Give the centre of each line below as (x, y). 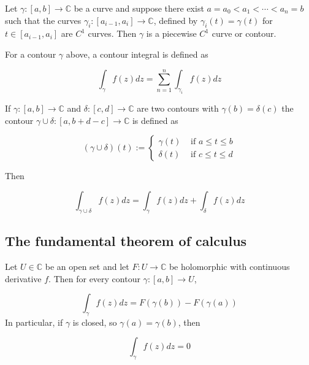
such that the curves (43, 20)
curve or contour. (244, 33)
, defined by (176, 20)
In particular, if (34, 322)
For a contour (31, 54)
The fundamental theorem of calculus (126, 241)
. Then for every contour (94, 278)
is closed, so (95, 322)
